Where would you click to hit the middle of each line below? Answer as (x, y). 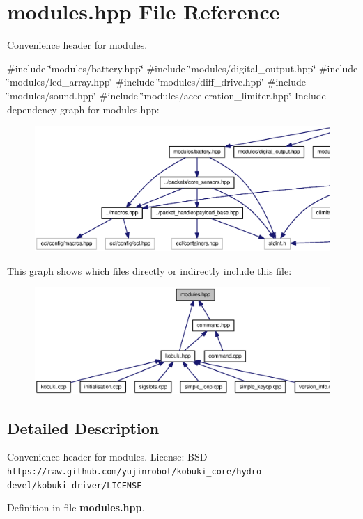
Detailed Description (83, 428)
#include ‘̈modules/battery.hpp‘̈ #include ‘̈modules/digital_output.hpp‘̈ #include (183, 68)
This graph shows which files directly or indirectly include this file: (149, 270)
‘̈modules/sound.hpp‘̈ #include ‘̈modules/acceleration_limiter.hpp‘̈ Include (167, 95)
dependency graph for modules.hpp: (83, 109)
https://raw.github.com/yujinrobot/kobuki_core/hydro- (137, 471)
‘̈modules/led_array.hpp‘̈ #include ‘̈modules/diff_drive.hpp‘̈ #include (156, 82)
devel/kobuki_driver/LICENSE (75, 485)
